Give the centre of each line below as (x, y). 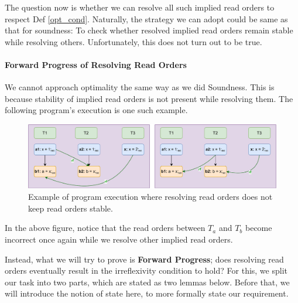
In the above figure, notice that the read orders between (105, 228)
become (259, 228)
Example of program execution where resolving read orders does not (150, 197)
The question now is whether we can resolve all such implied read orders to (140, 7)
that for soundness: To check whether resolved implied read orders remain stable (149, 30)
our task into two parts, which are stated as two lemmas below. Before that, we (147, 282)
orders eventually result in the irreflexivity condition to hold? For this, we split (146, 270)
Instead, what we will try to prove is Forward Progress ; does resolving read (144, 259)
